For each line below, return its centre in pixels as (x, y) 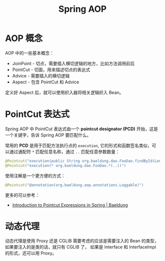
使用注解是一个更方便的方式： (35, 176)
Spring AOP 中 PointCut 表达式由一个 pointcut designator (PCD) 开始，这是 (82, 129)
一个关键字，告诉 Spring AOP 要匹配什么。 (48, 135)
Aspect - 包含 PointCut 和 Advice (46, 82)
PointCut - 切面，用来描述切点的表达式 (51, 70)
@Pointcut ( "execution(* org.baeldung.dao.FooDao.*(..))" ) (66, 166)
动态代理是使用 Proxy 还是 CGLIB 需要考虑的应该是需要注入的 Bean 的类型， (82, 241)
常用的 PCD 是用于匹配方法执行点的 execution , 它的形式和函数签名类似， (79, 145)
